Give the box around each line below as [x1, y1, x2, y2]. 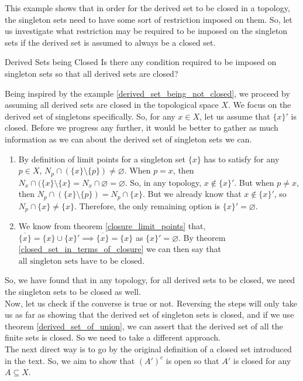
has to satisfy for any [204, 152, 280, 165]
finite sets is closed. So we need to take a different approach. [5, 331, 221, 343]
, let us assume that [199, 110, 270, 122]
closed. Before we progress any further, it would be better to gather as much [5, 121, 278, 134]
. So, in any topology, [125, 176, 202, 188]
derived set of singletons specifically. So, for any [5, 110, 175, 122]
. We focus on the [228, 98, 291, 111]
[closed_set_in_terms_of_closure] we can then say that [18, 243, 221, 255]
